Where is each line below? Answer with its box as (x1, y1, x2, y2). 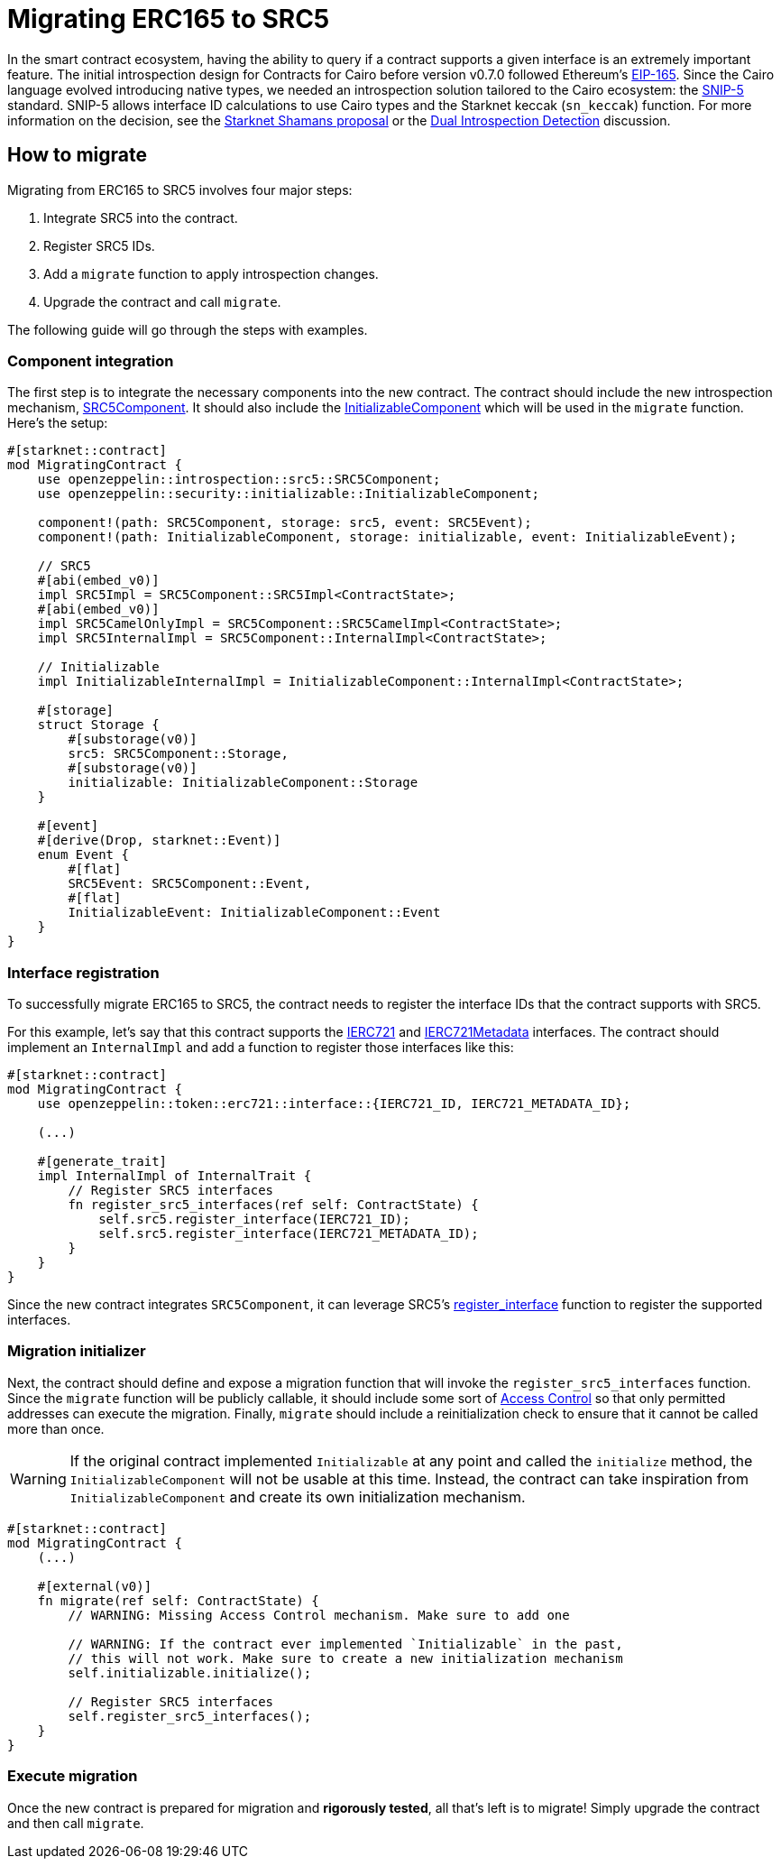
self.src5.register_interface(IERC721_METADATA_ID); (98, 1226, 479, 1242)
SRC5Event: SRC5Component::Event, (68, 876, 312, 891)
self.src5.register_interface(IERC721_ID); (98, 1212, 410, 1227)
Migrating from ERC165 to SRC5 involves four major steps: (7, 181, 353, 198)
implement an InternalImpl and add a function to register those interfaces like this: (7, 1039, 514, 1056)
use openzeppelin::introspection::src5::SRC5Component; (37, 472, 441, 487)
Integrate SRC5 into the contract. (43, 209, 238, 226)
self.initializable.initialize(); (68, 1665, 312, 1680)
